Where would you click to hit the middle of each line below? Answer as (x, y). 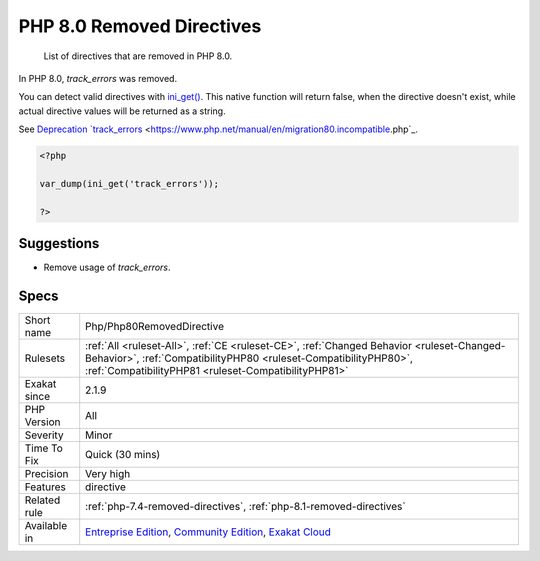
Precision (46, 474)
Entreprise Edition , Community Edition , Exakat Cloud (208, 532)
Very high (108, 474)
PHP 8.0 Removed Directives (140, 26)
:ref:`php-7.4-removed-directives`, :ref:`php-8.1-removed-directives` (245, 507)
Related (42, 500)
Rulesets (44, 358)
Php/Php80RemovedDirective (155, 327)
